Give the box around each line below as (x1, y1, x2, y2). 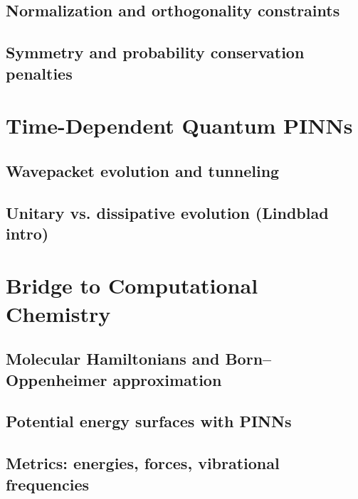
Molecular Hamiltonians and (6, 348, 220, 370)
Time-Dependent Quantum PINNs (6, 111, 353, 140)
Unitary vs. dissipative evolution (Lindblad (6, 201, 329, 223)
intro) (6, 222, 49, 244)
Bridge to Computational (6, 271, 258, 300)
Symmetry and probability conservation (6, 41, 305, 63)
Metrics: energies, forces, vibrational (6, 452, 280, 474)
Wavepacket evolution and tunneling (6, 159, 280, 181)
